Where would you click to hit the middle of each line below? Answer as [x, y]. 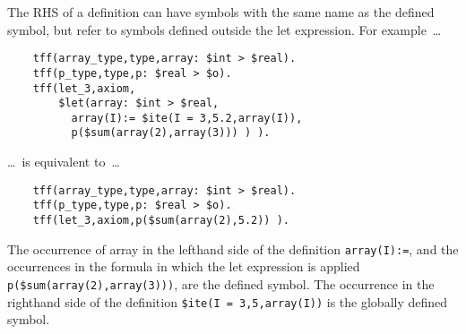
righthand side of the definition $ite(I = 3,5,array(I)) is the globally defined [228, 301]
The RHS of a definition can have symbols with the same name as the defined [221, 12]
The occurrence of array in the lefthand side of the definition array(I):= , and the [233, 248]
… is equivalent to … [64, 162]
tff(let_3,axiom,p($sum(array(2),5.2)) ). [161, 221]
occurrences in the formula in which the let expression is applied [184, 266]
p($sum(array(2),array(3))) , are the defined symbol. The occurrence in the [221, 283]
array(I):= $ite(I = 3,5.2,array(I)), [187, 118]
